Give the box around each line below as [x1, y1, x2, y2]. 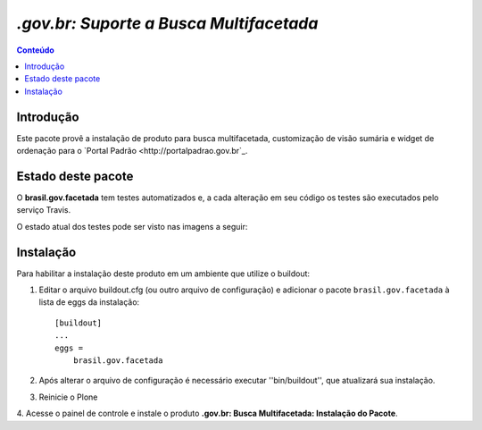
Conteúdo [16, 45, 55, 55]
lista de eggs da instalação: [38, 297, 140, 308]
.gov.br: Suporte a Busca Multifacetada [16, 13, 319, 33]
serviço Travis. [16, 205, 71, 215]
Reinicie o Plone [38, 392, 98, 402]
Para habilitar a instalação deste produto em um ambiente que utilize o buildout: [16, 268, 311, 279]
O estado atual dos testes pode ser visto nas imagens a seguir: [16, 221, 248, 232]
